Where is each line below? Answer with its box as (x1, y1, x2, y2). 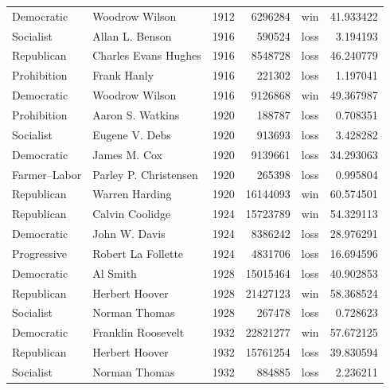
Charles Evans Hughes (92, 47, 201, 64)
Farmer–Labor (12, 166, 82, 182)
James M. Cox (92, 146, 163, 162)
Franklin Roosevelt (92, 324, 185, 341)
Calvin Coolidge (92, 205, 171, 222)
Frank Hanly (92, 67, 154, 84)
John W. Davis (92, 225, 166, 242)
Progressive (12, 244, 67, 261)
